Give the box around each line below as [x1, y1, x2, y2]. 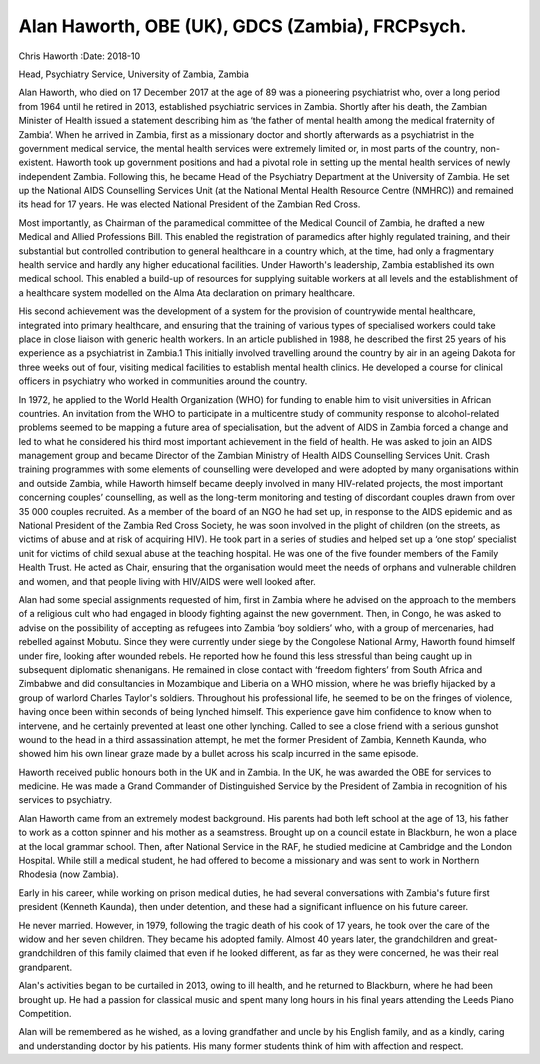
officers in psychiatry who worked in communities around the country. [18, 375, 308, 387]
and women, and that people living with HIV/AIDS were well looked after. [18, 575, 317, 587]
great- [471, 933, 499, 945]
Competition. [18, 1007, 72, 1019]
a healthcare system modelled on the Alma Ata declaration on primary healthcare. [18, 286, 355, 299]
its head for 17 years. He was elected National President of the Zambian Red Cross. [18, 198, 361, 210]
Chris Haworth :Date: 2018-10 [18, 50, 141, 62]
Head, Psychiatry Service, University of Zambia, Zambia [18, 68, 249, 80]
